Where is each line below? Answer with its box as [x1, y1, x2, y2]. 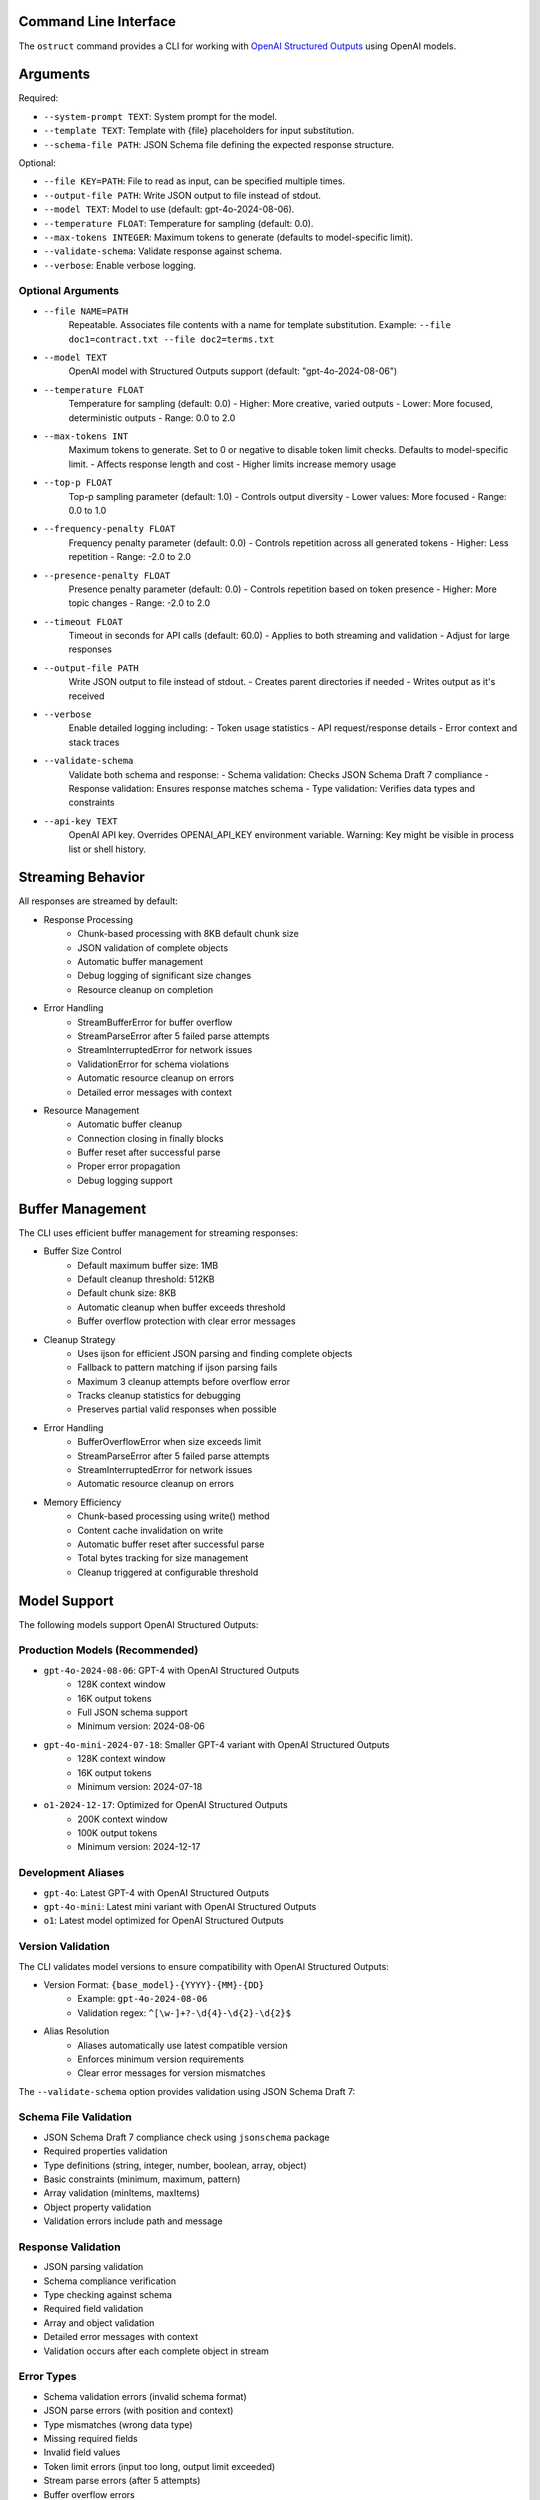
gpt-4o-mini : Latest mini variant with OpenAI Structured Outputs [43, 1901, 317, 1913]
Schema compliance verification [43, 2275, 177, 2287]
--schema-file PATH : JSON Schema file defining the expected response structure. [43, 138, 395, 150]
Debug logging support [77, 1174, 174, 1186]
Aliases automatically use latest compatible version [77, 2039, 289, 2051]
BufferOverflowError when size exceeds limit [77, 1436, 262, 1448]
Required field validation [43, 2303, 144, 2315]
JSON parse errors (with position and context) [43, 2405, 234, 2417]
